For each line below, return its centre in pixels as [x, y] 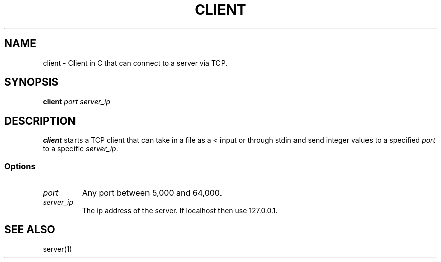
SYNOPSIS [31, 82]
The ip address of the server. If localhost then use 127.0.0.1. [180, 211]
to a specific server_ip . [81, 149]
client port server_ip [77, 102]
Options [20, 166]
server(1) [58, 249]
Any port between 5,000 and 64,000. [152, 193]
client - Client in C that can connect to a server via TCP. [135, 63]
